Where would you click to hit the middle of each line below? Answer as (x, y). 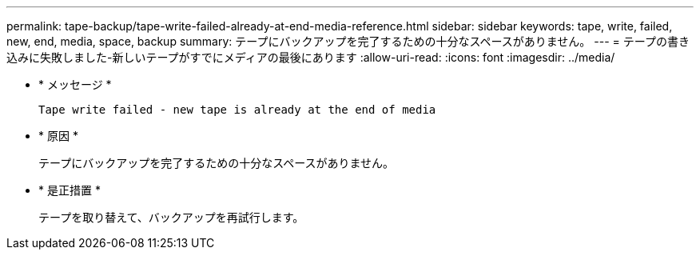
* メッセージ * (75, 84)
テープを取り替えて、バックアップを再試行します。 (171, 217)
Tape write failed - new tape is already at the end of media (237, 110)
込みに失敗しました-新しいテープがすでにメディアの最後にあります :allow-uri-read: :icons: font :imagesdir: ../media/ (311, 57)
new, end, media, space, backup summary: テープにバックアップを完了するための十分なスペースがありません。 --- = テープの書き (348, 41)
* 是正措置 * (70, 190)
